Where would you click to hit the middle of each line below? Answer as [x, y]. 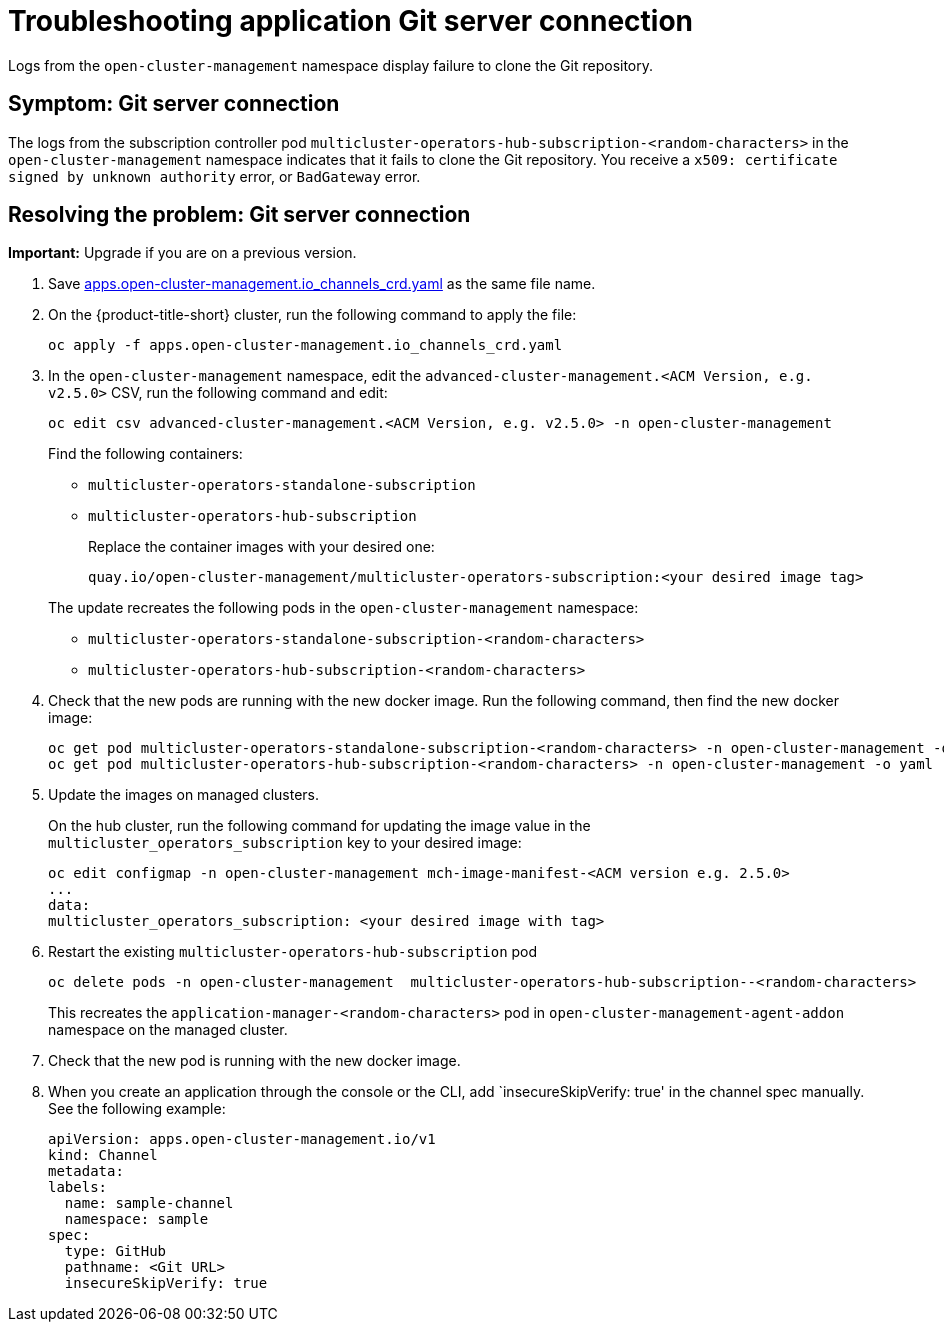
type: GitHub [115, 1251]
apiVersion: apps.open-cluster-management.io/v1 [242, 1139]
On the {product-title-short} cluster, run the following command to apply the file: [312, 315]
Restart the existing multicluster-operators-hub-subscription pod [293, 952]
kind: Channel [103, 1155]
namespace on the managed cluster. [168, 1030]
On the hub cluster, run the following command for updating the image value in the [319, 826]
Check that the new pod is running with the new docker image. [254, 1061]
